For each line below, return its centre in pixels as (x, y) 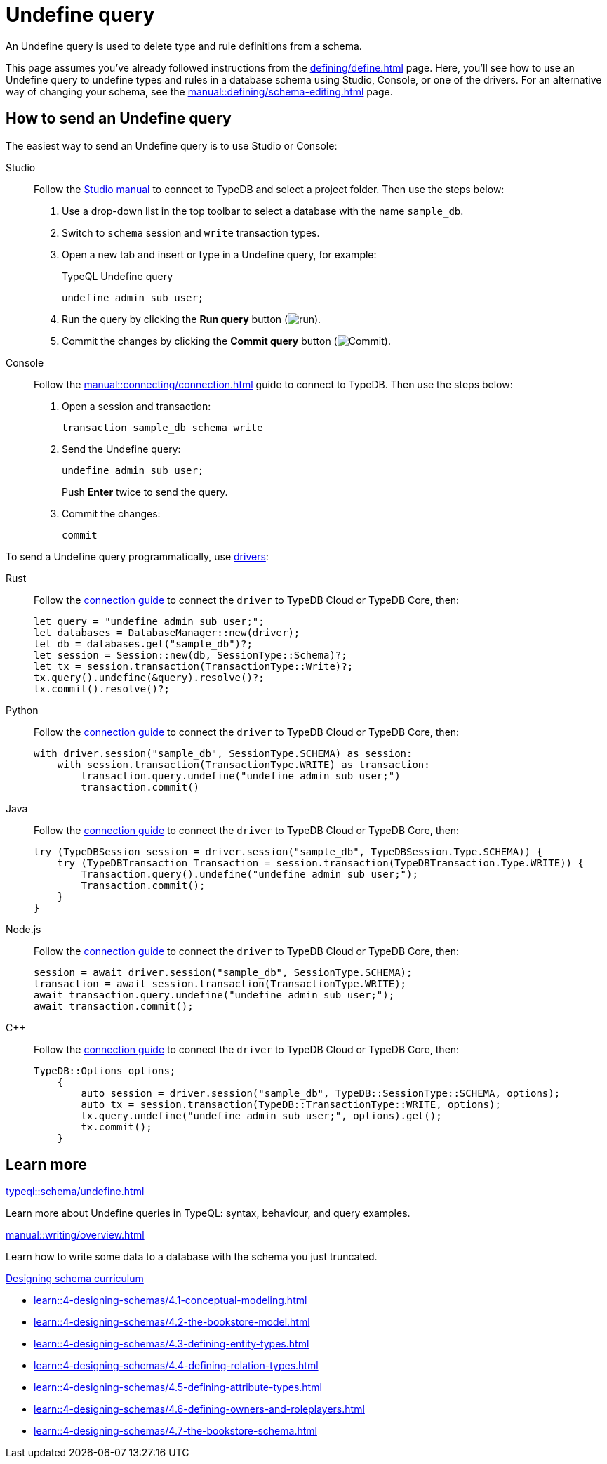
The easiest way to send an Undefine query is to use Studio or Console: (172, 145)
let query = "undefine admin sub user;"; (149, 621)
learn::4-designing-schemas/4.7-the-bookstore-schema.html (175, 1431)
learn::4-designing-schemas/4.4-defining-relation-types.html (176, 1366)
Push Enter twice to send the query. (145, 492)
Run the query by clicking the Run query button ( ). (192, 319)
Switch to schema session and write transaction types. (191, 232)
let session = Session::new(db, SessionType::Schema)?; (191, 655)
